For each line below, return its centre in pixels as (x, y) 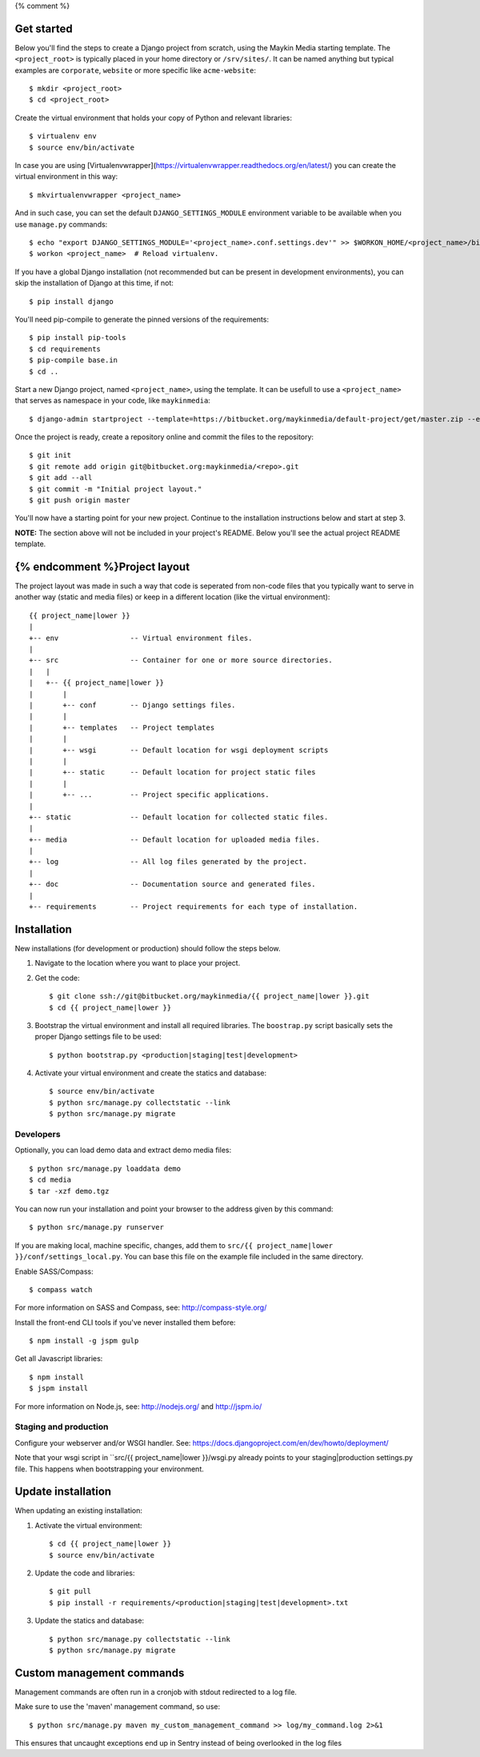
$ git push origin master (80, 500)
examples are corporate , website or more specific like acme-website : (135, 70)
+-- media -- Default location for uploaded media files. (174, 839)
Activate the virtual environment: (89, 1525)
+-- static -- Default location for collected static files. (179, 817)
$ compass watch (61, 1289)
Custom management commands (100, 1673)
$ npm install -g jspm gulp (84, 1341)
